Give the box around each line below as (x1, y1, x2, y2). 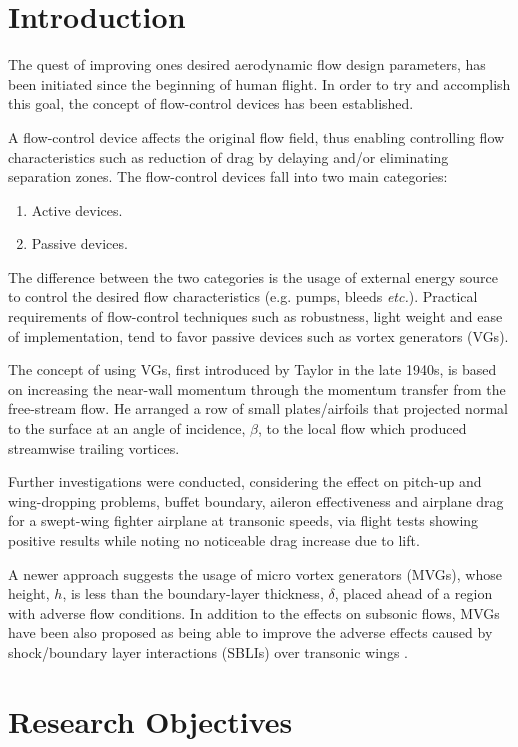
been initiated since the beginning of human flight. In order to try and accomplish (8, 73, 511, 94)
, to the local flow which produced (257, 418, 467, 439)
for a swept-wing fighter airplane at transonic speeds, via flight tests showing (8, 510, 479, 531)
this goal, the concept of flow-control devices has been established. (8, 93, 414, 114)
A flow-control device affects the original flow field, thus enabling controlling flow (8, 126, 505, 147)
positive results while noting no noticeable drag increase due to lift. (8, 530, 420, 550)
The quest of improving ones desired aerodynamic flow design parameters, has (8, 54, 486, 75)
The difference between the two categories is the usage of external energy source (8, 266, 499, 287)
